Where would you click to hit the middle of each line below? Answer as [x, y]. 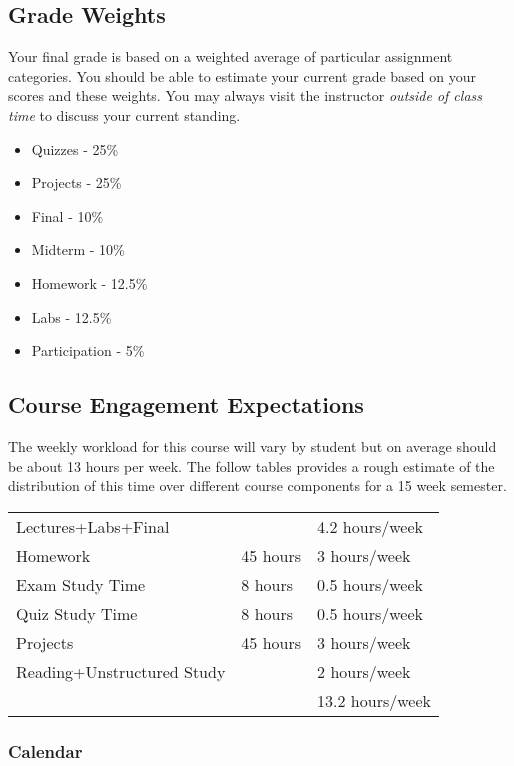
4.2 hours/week [370, 526]
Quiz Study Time [77, 613]
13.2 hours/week [374, 700]
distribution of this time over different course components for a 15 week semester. [257, 485]
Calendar [45, 750]
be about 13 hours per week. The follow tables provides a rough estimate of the [251, 465]
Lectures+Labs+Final [93, 526]
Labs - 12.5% [71, 316]
